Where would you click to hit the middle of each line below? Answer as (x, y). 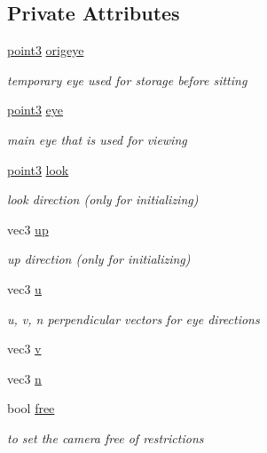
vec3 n (24, 378)
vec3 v (24, 349)
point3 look (38, 169)
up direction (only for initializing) (99, 259)
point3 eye (35, 110)
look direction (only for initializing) (103, 199)
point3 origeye (46, 50)
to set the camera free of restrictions (106, 437)
